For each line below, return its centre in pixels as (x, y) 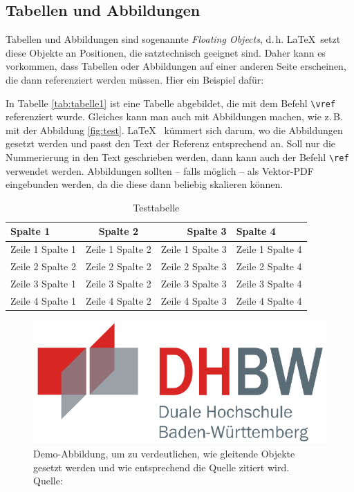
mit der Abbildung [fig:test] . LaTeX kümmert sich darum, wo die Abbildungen (174, 130)
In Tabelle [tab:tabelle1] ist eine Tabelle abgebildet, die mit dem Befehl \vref (171, 103)
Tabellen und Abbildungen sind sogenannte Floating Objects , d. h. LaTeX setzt (173, 39)
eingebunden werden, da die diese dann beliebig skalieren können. (145, 184)
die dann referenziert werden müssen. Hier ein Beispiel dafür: (135, 79)
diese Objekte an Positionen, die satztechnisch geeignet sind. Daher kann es (166, 52)
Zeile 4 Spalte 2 (118, 300)
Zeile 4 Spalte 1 (43, 300)
